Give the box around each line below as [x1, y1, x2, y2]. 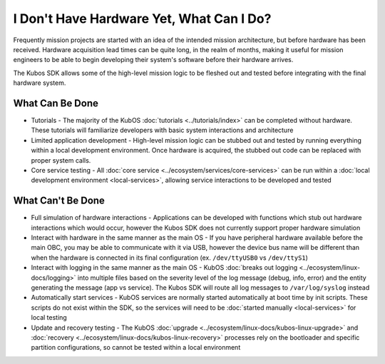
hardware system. [13, 79, 66, 87]
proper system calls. [31, 156, 91, 164]
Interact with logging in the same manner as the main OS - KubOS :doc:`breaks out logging [31, 263, 298, 272]
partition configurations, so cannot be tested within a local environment [31, 343, 241, 352]
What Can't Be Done [13, 195, 105, 207]
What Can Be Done [13, 97, 99, 109]
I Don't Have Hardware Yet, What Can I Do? [13, 11, 272, 26]
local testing [31, 313, 67, 322]
